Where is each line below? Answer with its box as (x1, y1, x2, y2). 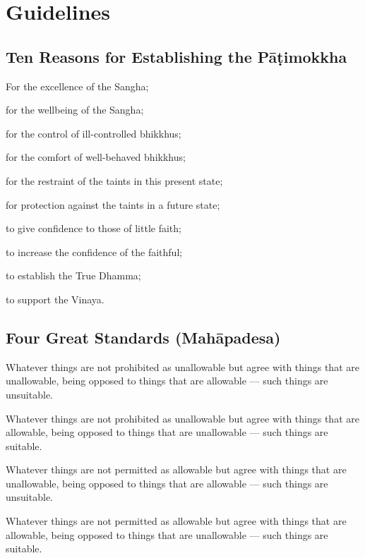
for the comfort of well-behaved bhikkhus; (6, 150, 186, 164)
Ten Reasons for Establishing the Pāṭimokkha (6, 45, 347, 67)
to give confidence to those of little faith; (6, 221, 181, 236)
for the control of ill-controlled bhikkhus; (6, 126, 181, 140)
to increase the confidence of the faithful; (6, 244, 183, 259)
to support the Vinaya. (6, 291, 104, 306)
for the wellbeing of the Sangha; (6, 102, 144, 117)
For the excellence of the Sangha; (6, 78, 149, 93)
